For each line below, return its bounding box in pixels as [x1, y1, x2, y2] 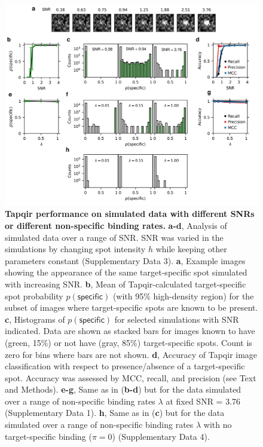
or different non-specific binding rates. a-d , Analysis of [5, 219, 227, 231]
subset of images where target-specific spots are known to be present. [5, 301, 258, 314]
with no [203, 418, 232, 431]
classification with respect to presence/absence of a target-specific [5, 360, 245, 372]
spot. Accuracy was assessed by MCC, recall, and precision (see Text [5, 371, 256, 384]
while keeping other [155, 243, 227, 255]
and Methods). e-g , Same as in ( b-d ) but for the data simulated [5, 383, 241, 396]
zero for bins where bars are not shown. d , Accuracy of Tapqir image [5, 348, 258, 360]
